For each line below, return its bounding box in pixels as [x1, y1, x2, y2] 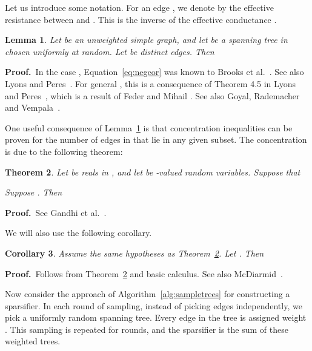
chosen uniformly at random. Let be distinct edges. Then [5, 45, 214, 57]
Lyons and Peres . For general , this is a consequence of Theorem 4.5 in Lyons [5, 77, 296, 90]
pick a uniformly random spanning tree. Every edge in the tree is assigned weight [5, 311, 307, 324]
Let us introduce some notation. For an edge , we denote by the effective [5, 1, 274, 13]
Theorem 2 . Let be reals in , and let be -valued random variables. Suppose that [5, 165, 300, 178]
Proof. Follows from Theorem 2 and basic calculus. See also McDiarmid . [5, 267, 283, 280]
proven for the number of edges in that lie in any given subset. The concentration [5, 133, 307, 146]
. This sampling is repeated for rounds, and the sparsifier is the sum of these [5, 323, 288, 335]
